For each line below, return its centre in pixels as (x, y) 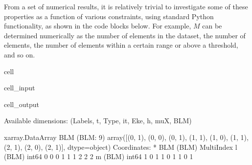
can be (212, 26)
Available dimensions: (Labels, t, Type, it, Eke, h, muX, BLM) (98, 121)
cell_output (22, 104)
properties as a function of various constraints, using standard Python (109, 16)
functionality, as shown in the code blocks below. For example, (98, 26)
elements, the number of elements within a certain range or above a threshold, (121, 45)
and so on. (20, 54)
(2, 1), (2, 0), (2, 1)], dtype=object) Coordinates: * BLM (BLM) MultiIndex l (121, 147)
